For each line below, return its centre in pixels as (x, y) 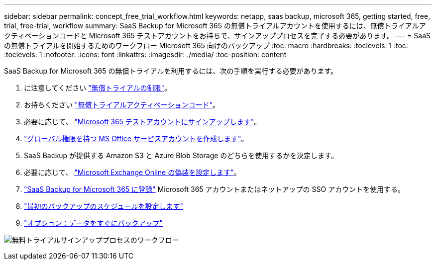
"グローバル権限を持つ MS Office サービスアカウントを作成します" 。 (136, 138)
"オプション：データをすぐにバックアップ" (94, 223)
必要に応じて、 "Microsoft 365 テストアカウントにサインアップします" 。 (143, 122)
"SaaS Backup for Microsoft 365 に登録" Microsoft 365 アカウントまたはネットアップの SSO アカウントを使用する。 (215, 189)
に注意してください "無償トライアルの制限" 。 (98, 88)
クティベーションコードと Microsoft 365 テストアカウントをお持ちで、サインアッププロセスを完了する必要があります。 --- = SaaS (217, 36)
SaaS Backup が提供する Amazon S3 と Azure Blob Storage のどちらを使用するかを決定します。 (181, 155)
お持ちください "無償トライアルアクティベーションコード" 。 (122, 105)
